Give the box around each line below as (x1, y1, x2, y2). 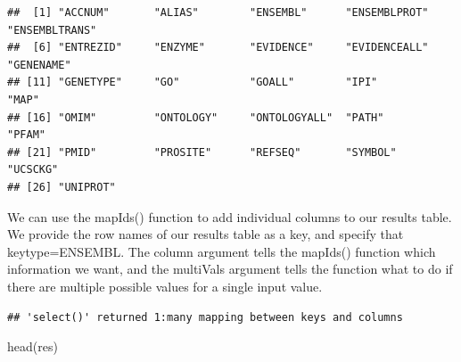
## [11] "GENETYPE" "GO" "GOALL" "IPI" (7, 76, 378, 89)
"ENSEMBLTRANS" (7, 23, 97, 37)
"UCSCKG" (7, 163, 59, 177)
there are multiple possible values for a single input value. (7, 276, 323, 295)
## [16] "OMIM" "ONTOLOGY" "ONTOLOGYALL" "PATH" (7, 111, 384, 124)
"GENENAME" (7, 58, 71, 71)
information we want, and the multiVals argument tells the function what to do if (7, 259, 453, 278)
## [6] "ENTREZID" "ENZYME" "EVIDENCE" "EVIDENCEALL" (7, 41, 429, 54)
